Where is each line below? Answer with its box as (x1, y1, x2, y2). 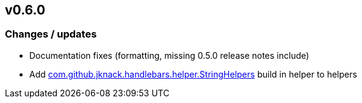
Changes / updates (5, 28, 97, 41)
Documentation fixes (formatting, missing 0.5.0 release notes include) (29, 50, 310, 61)
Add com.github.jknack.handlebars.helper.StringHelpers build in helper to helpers (29, 68, 357, 79)
